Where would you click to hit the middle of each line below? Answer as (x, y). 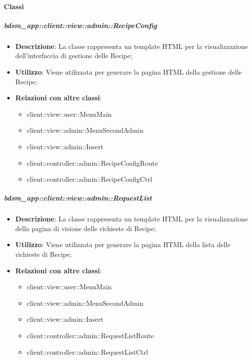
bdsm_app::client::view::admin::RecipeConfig (80, 25)
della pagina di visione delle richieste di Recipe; (86, 228)
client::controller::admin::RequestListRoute (90, 335)
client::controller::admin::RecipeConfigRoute (92, 163)
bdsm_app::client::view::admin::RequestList (78, 198)
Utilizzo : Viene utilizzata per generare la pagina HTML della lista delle (123, 244)
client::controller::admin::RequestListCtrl (87, 352)
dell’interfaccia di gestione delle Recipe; (74, 55)
